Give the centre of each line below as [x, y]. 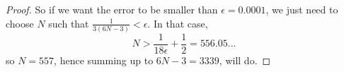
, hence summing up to [104, 60]
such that [69, 23]
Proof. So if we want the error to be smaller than [112, 9]
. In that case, [178, 23]
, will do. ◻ [245, 60]
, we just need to [302, 9]
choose [20, 23]
